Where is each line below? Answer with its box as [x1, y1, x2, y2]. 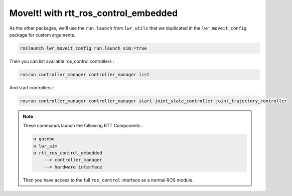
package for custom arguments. [9, 32, 76, 38]
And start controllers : [9, 84, 55, 90]
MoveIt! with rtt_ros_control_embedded [9, 8, 178, 19]
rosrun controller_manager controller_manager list [20, 72, 150, 77]
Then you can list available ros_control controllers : [9, 58, 115, 64]
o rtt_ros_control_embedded [33, 150, 102, 155]
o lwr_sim [33, 143, 58, 149]
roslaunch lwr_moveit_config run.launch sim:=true [20, 45, 148, 51]
